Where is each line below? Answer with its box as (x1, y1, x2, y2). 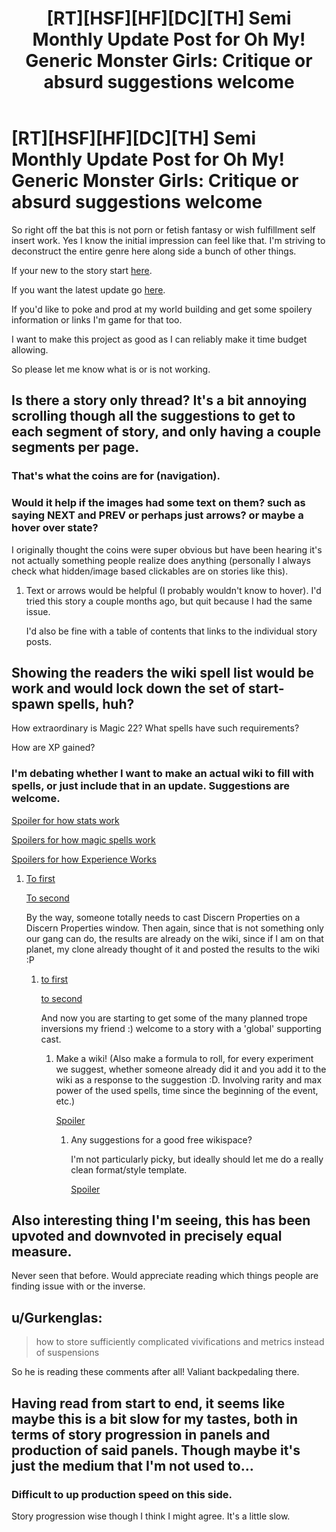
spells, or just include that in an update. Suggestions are (11, 779, 291, 793)
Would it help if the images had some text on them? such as (11, 496, 306, 510)
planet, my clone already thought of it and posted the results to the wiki (25, 943, 320, 955)
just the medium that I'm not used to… (11, 1457, 254, 1474)
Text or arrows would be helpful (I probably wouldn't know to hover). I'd (25, 584, 322, 596)
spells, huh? (57, 695, 135, 712)
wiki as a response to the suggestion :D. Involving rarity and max (55, 1073, 323, 1086)
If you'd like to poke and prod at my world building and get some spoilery (11, 303, 313, 315)
